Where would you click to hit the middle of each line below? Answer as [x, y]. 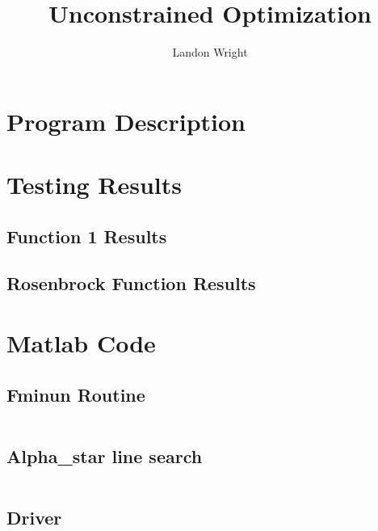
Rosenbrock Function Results [131, 283]
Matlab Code [81, 343]
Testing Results [94, 185]
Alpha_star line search [105, 455]
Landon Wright [210, 52]
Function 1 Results [87, 236]
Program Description [126, 121]
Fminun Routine [76, 394]
